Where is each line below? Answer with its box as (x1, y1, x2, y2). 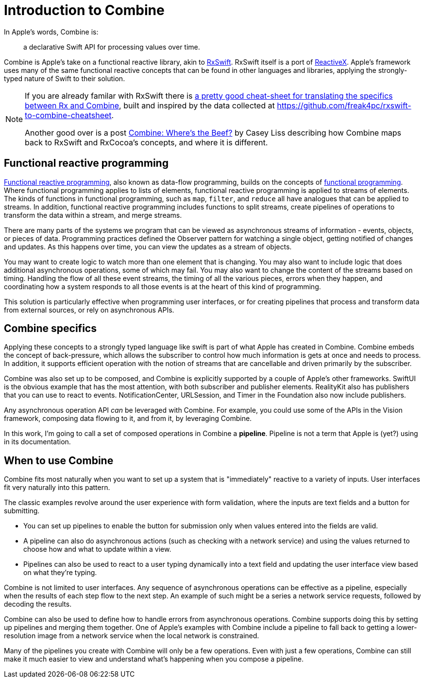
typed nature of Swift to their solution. (4, 74, 125, 83)
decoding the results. (4, 600, 72, 609)
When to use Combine (4, 454, 114, 467)
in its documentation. (4, 437, 71, 446)
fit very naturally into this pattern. (4, 483, 110, 492)
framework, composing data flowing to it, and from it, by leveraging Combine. (4, 414, 252, 423)
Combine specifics (4, 322, 97, 335)
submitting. (4, 507, 40, 515)
